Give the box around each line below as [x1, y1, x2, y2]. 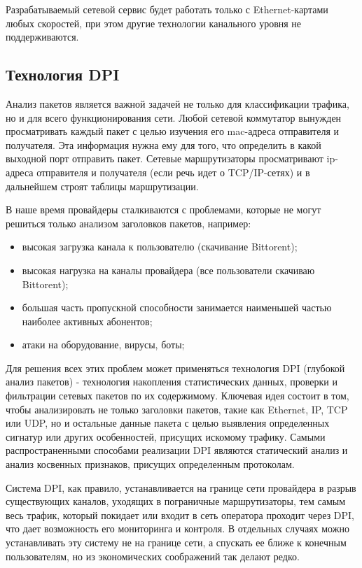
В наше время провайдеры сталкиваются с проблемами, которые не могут [6, 202, 321, 217]
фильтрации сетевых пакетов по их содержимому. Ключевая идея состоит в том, [6, 388, 349, 403]
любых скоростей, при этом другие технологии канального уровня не [6, 15, 302, 30]
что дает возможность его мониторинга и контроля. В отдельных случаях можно [6, 521, 349, 536]
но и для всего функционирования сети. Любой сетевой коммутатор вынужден [6, 110, 342, 125]
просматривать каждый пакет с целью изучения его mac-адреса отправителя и [6, 124, 339, 139]
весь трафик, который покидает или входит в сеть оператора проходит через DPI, [6, 507, 355, 522]
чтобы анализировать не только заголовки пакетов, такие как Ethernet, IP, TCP [6, 402, 348, 416]
